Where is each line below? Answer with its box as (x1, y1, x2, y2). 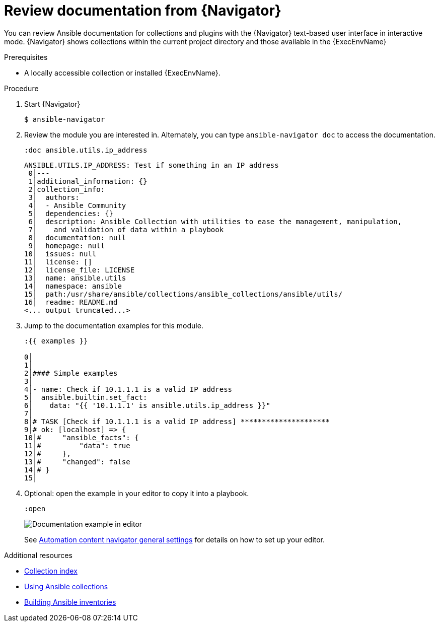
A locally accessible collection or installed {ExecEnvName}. (24, 68, 221, 77)
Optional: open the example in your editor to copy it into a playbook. (24, 489, 249, 498)
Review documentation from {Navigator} (4, 2, 281, 19)
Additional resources (4, 550, 72, 560)
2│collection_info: (28, 185, 105, 193)
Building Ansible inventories (24, 597, 116, 606)
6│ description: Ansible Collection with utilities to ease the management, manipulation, (28, 217, 402, 226)
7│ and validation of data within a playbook (28, 225, 224, 234)
